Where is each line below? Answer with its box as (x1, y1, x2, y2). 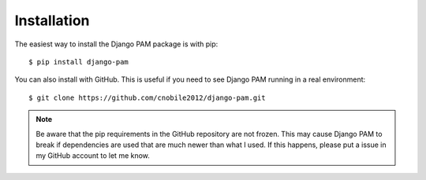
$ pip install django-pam (28, 57, 129, 66)
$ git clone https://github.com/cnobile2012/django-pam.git (28, 93, 266, 102)
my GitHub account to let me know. (35, 151, 150, 160)
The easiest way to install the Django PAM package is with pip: (14, 39, 219, 49)
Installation (14, 12, 90, 29)
